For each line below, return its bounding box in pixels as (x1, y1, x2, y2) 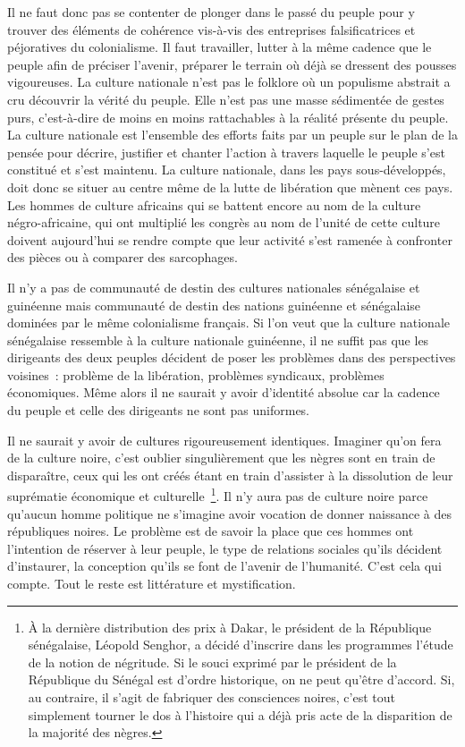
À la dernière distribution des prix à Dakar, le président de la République (28, 617, 432, 636)
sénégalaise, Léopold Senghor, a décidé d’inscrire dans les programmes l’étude (28, 635, 453, 654)
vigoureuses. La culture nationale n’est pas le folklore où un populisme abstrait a (7, 72, 451, 91)
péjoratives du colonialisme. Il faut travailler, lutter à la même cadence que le (7, 38, 432, 56)
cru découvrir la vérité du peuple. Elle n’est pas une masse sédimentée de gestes (7, 89, 444, 108)
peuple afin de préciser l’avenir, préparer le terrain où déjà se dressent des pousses (7, 55, 457, 73)
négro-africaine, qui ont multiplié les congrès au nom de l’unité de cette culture (7, 213, 441, 232)
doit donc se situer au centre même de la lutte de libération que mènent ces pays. (7, 177, 453, 196)
